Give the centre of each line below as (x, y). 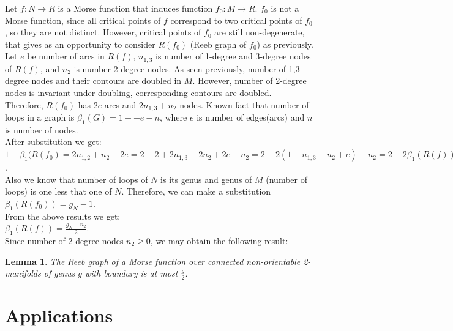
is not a (285, 8)
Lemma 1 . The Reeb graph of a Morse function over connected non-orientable (153, 261)
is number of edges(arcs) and (251, 117)
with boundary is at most (131, 273)
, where (173, 117)
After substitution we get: (53, 142)
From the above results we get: (63, 216)
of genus (59, 273)
